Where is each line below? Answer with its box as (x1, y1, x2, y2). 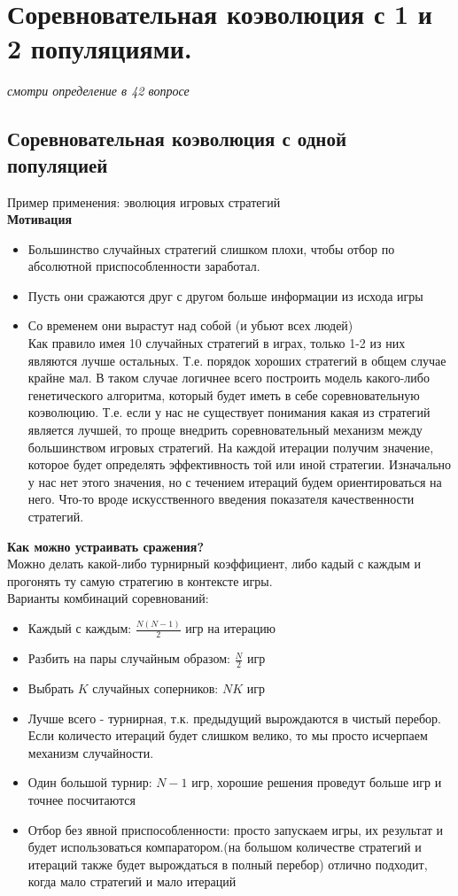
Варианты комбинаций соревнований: (7, 589, 209, 607)
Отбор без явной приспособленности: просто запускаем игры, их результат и (27, 820, 444, 838)
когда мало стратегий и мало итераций (27, 872, 237, 891)
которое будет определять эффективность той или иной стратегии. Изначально (27, 455, 452, 474)
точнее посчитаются (27, 790, 136, 808)
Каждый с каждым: (27, 619, 132, 637)
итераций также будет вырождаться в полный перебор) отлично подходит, (27, 854, 428, 873)
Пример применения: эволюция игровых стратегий (7, 192, 281, 211)
